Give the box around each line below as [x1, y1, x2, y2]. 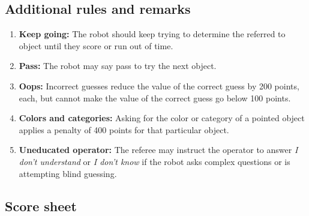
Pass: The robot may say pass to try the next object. [19, 59, 217, 72]
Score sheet [5, 196, 77, 215]
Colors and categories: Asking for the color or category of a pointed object [19, 112, 305, 124]
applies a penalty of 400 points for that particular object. [19, 123, 229, 136]
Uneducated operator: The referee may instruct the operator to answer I [19, 143, 298, 156]
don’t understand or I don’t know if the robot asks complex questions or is [19, 155, 290, 167]
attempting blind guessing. [19, 167, 117, 179]
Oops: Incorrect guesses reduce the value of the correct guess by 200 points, [19, 79, 299, 92]
